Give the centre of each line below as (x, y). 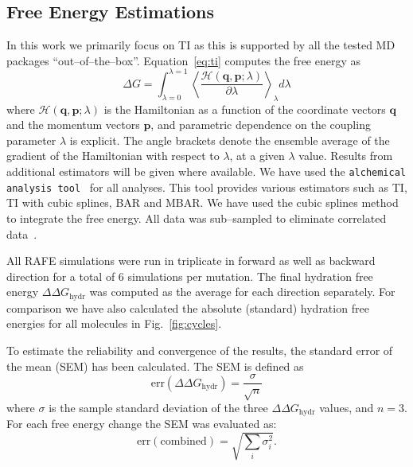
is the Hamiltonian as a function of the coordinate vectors (245, 109)
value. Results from (346, 156)
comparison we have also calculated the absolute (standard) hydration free (188, 307)
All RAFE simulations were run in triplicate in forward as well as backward (191, 261)
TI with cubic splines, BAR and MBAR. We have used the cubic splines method (203, 202)
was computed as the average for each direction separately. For (242, 292)
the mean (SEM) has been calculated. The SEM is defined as (155, 366)
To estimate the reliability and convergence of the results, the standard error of (200, 350)
